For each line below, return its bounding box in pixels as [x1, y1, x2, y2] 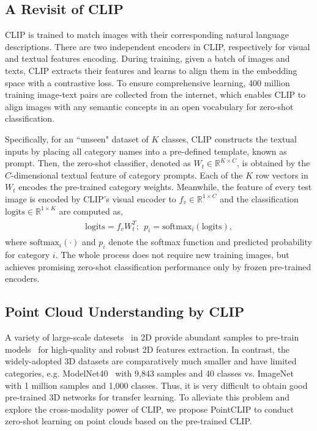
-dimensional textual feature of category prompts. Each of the [11, 168, 243, 181]
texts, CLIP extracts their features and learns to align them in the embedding [5, 64, 297, 76]
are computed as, [59, 204, 123, 217]
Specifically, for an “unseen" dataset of [5, 132, 149, 145]
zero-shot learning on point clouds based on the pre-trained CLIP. [5, 414, 252, 427]
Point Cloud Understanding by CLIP [5, 302, 245, 321]
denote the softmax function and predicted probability [108, 235, 312, 248]
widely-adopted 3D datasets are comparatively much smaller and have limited [5, 355, 297, 367]
